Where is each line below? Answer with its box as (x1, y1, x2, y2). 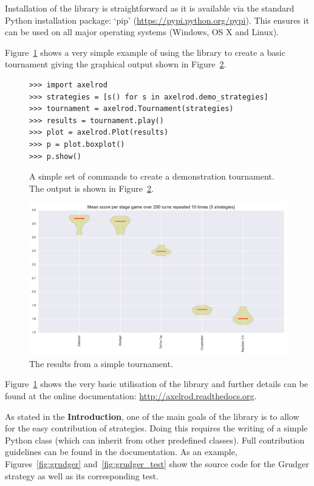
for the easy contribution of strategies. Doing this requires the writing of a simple (5, 422, 308, 434)
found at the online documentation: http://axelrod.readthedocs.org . (5, 390, 257, 402)
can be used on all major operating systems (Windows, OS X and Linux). (5, 25, 279, 38)
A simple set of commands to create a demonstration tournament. (29, 170, 275, 183)
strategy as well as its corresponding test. (5, 469, 159, 482)
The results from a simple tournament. (29, 357, 173, 370)
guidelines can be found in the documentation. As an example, (5, 445, 237, 458)
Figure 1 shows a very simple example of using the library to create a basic (5, 46, 285, 58)
